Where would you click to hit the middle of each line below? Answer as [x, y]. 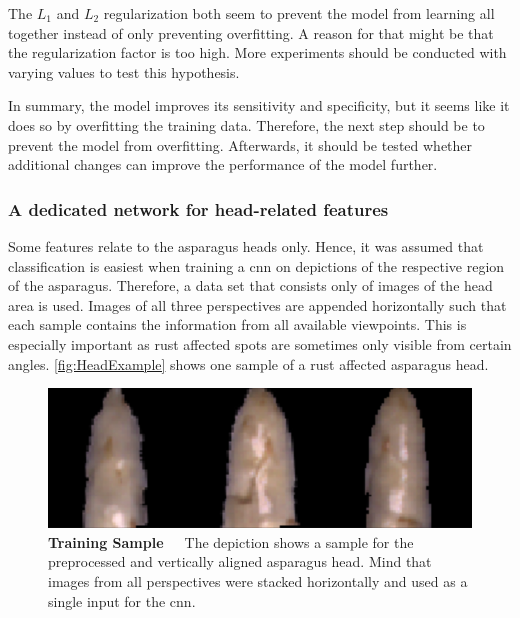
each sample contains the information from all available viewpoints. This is [237, 324]
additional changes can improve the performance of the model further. [223, 164]
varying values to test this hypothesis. [124, 71]
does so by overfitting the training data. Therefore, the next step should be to [246, 124]
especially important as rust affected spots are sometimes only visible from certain [260, 343]
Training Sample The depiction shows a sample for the [231, 541]
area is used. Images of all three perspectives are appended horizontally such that [257, 304]
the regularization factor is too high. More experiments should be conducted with [257, 52]
